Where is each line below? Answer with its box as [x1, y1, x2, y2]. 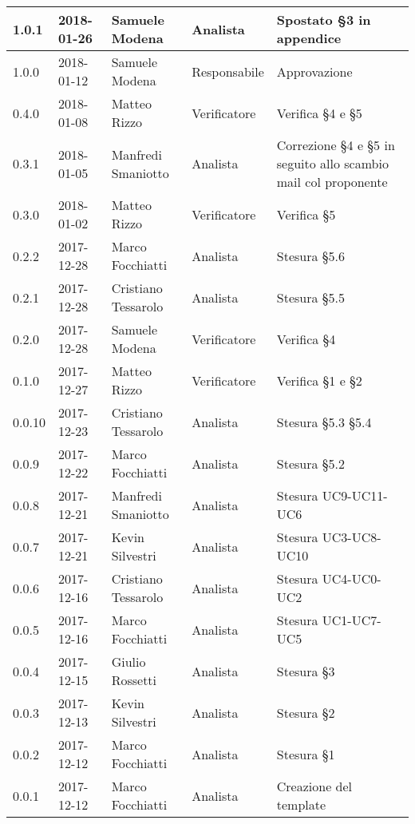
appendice [276, 29, 342, 47]
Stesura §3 [276, 661, 335, 680]
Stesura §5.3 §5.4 [276, 412, 372, 431]
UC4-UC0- [322, 569, 381, 588]
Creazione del [276, 777, 353, 795]
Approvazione [276, 61, 353, 81]
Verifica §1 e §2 [276, 370, 362, 390]
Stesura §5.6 [276, 246, 345, 265]
